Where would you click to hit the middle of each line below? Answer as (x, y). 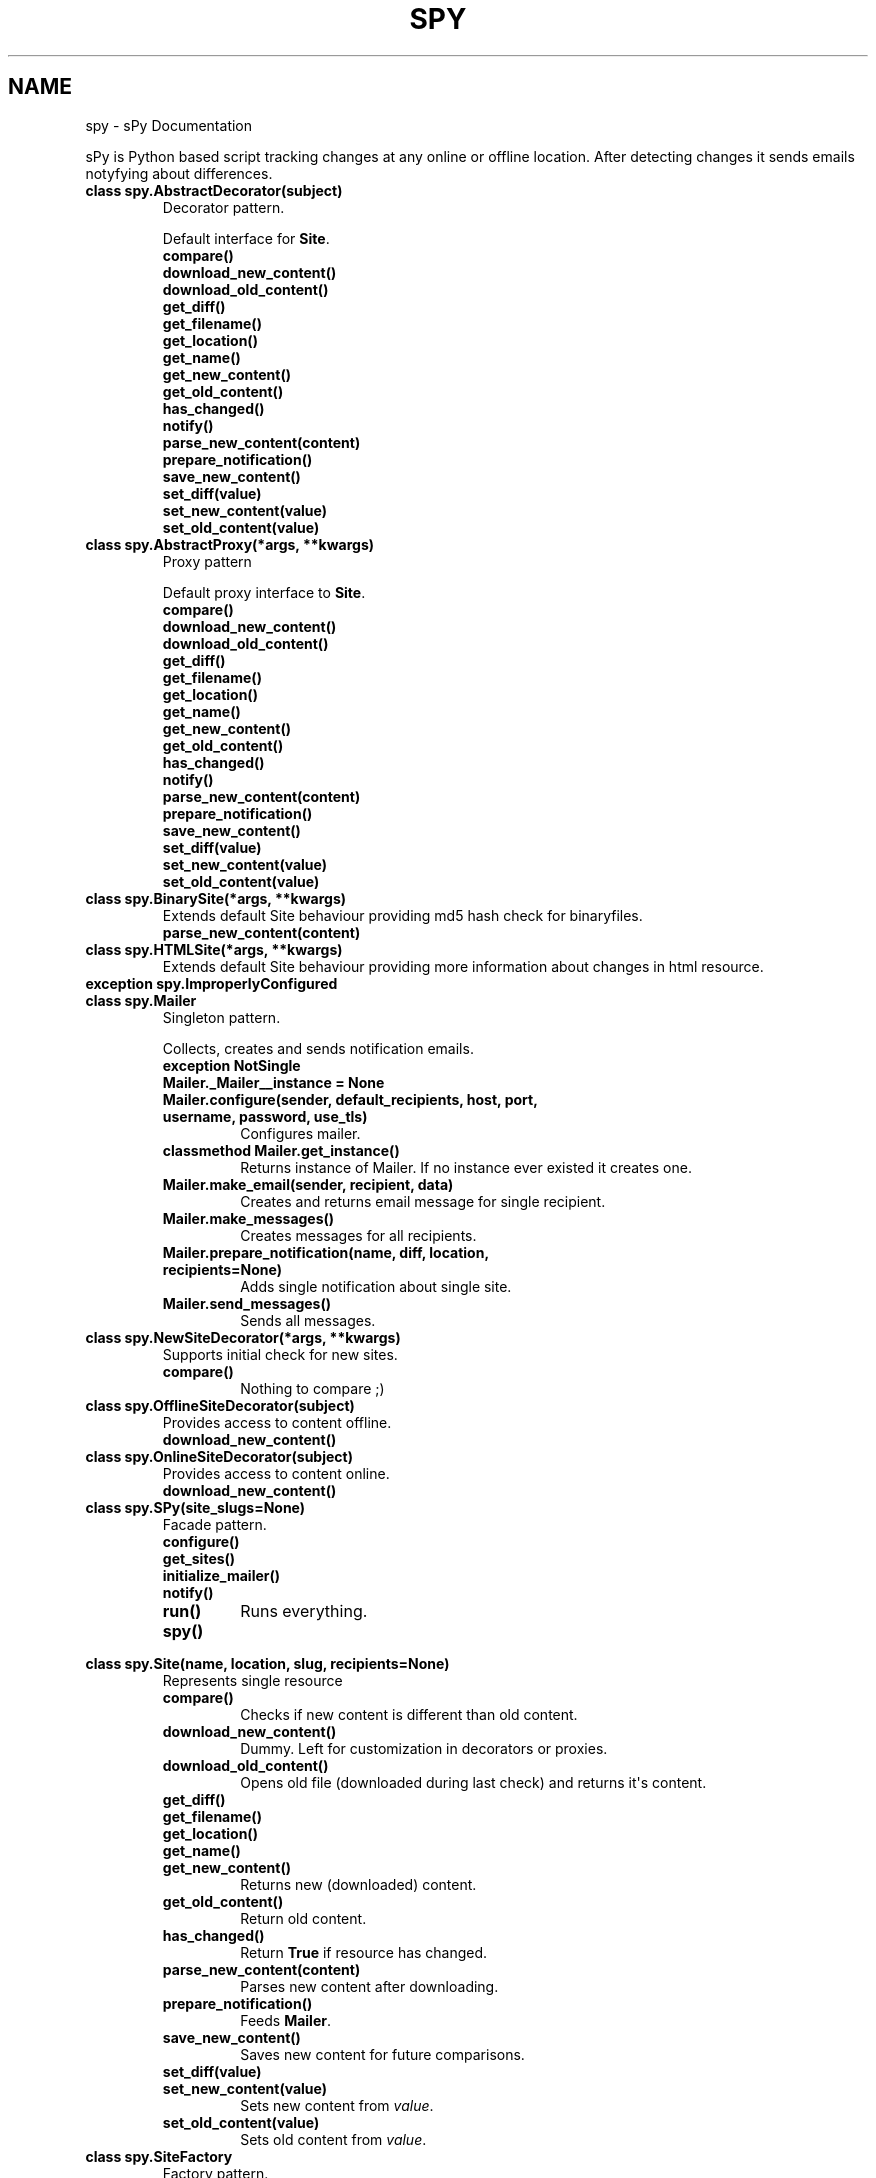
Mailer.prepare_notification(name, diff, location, (326, 1252)
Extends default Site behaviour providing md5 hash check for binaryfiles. (402, 915)
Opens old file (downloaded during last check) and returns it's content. (473, 1782)
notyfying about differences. (179, 173)
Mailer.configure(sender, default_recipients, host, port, (350, 1099)
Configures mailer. (300, 1133)
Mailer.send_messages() (247, 1303)
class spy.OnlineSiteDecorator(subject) (219, 1456)
